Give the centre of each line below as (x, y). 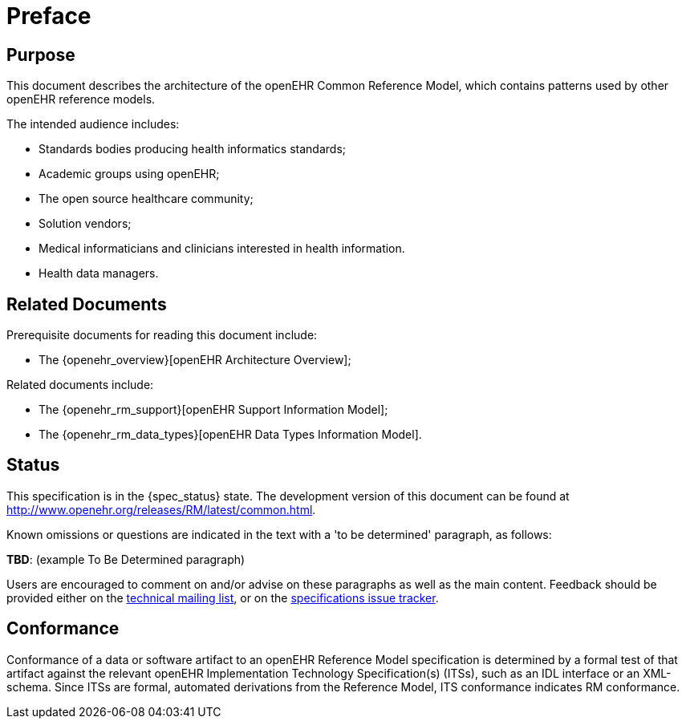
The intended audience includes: (93, 124)
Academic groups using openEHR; (129, 174)
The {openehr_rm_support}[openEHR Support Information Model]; (213, 410)
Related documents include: (80, 385)
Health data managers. (99, 273)
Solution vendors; (85, 224)
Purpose (41, 55)
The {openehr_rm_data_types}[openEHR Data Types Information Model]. (230, 435)
